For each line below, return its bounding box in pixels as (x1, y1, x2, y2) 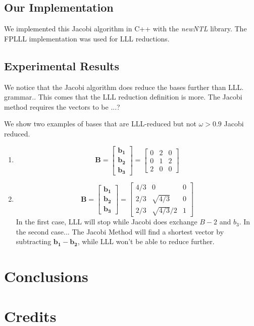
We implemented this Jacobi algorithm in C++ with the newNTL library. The (4, 23, 247, 34)
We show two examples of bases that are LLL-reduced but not (4, 118, 196, 129)
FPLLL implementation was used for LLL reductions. (4, 33, 170, 43)
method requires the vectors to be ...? (4, 101, 120, 112)
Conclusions (4, 266, 88, 287)
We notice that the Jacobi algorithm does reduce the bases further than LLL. (4, 81, 244, 92)
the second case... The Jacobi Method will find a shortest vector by (16, 226, 224, 237)
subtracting (16, 236, 52, 247)
